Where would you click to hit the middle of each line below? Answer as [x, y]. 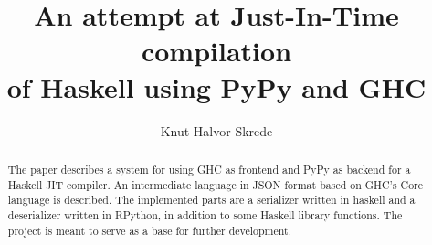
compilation [216, 51]
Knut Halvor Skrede [216, 130]
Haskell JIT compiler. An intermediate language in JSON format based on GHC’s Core [216, 184]
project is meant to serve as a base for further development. [150, 230]
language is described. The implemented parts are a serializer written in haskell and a [211, 200]
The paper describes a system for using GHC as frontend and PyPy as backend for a [209, 169]
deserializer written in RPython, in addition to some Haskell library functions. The [205, 214]
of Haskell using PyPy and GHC [216, 86]
